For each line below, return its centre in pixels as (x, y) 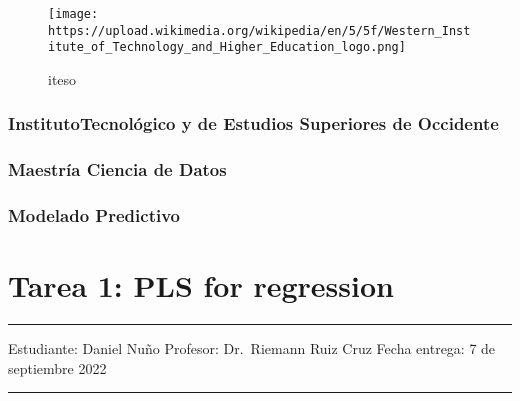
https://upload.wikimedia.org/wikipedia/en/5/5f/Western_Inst (259, 30)
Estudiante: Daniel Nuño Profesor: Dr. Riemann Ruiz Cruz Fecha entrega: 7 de (252, 348)
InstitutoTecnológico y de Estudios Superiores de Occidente (253, 123)
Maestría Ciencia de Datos (117, 169)
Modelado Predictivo (94, 215)
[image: (73, 14)
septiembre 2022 (57, 367)
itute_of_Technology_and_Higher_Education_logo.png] (227, 47)
